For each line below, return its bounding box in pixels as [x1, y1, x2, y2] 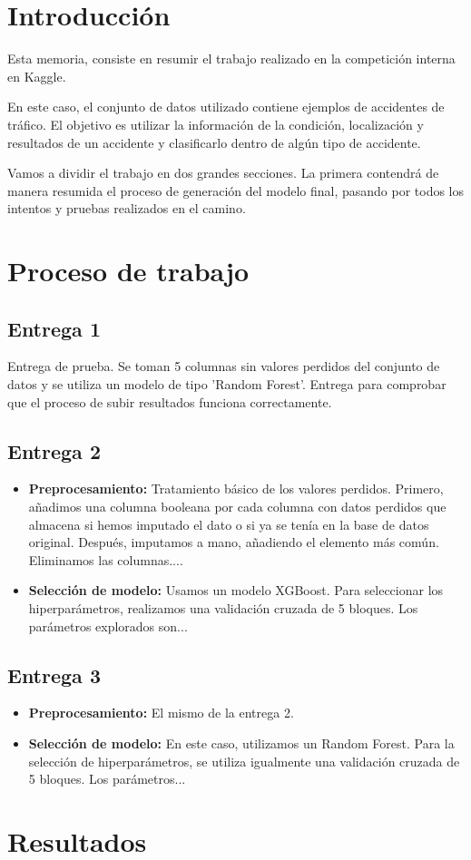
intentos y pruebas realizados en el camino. [7, 199, 246, 218]
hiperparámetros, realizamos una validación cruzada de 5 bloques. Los [28, 599, 418, 617]
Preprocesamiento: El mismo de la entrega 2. [28, 703, 294, 722]
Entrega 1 [7, 314, 101, 342]
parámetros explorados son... [28, 616, 188, 635]
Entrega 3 [7, 660, 101, 689]
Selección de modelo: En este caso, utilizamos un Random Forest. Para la [28, 733, 455, 752]
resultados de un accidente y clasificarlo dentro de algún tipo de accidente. [7, 132, 421, 151]
